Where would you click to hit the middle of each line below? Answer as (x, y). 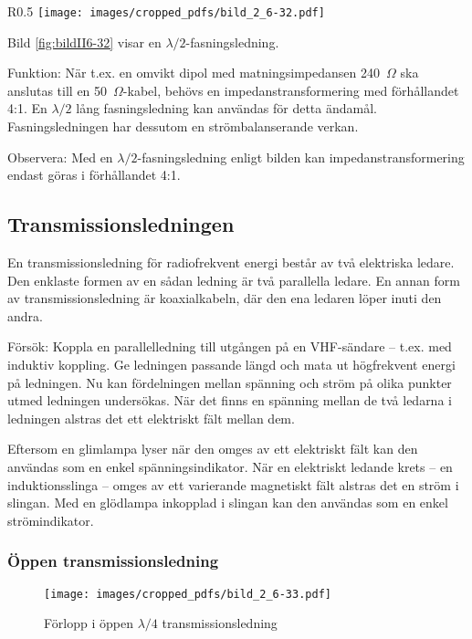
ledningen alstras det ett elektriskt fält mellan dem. (151, 418)
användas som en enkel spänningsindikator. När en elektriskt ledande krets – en (230, 466)
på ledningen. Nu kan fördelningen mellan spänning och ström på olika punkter (230, 382)
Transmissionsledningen (121, 224)
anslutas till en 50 (58, 90)
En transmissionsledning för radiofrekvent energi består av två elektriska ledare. (231, 262)
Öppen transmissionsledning (113, 561)
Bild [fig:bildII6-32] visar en (84, 42)
